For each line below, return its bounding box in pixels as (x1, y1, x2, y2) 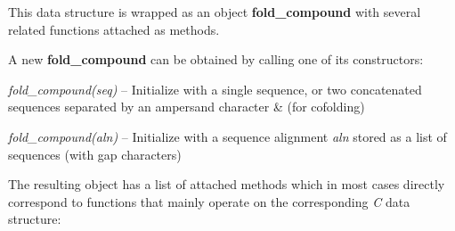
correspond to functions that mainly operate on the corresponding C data (8, 192, 410, 210)
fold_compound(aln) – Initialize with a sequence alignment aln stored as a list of (8, 127, 447, 145)
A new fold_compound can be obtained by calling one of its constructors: (8, 50, 424, 69)
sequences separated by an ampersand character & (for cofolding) (8, 97, 365, 116)
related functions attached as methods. (8, 20, 220, 38)
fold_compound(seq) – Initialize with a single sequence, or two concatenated (8, 79, 422, 98)
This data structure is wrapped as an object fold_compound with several (8, 3, 421, 21)
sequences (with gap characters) (8, 144, 182, 163)
